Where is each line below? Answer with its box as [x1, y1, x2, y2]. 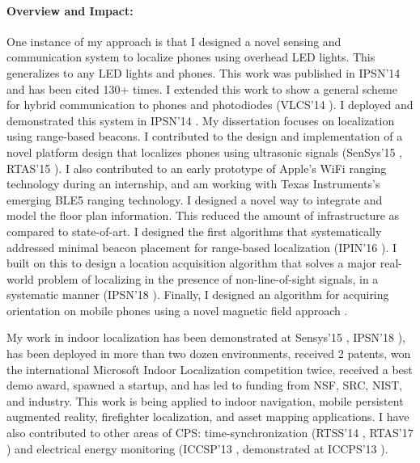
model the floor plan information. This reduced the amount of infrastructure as [6, 207, 400, 224]
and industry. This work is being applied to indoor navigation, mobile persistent [6, 392, 404, 409]
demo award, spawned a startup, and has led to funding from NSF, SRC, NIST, [6, 377, 403, 394]
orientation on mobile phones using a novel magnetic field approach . [6, 301, 348, 318]
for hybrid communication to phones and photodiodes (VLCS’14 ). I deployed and [6, 96, 414, 113]
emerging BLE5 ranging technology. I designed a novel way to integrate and [6, 191, 383, 208]
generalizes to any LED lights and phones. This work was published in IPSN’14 [6, 64, 401, 81]
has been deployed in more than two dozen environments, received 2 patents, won [6, 345, 411, 362]
